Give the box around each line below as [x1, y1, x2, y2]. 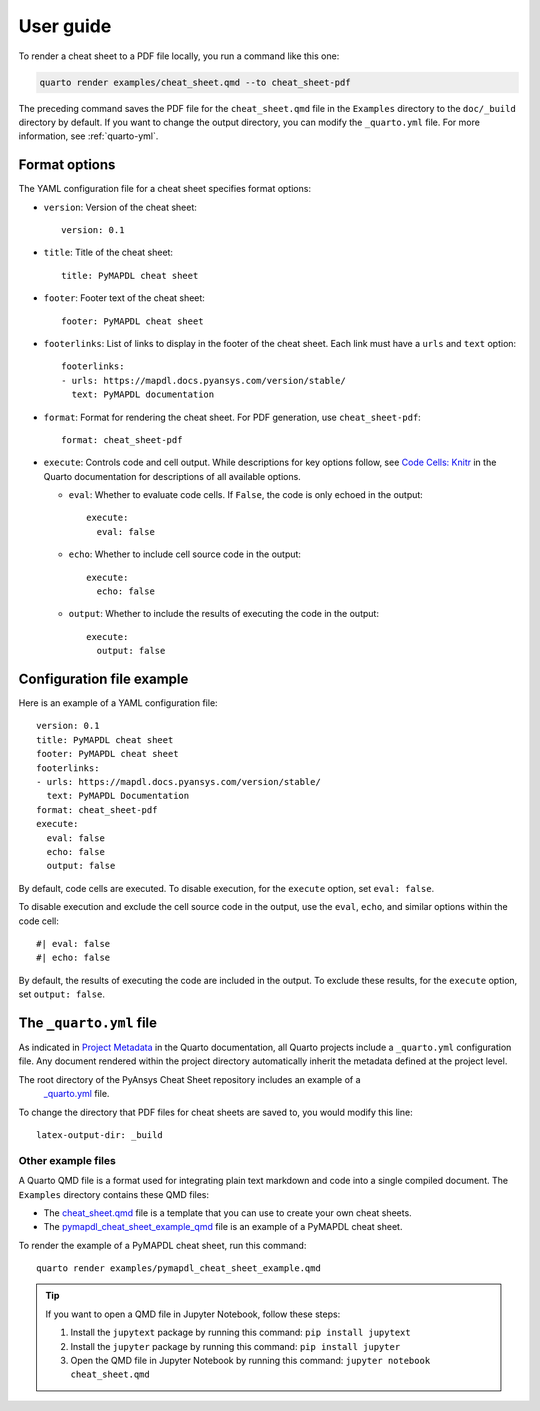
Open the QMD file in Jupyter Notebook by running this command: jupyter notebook [70, 1355, 431, 1367]
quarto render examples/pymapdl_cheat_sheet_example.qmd [36, 1263, 322, 1274]
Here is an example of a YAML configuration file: [18, 697, 219, 709]
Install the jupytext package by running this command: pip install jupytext [70, 1326, 411, 1339]
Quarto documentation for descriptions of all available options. [43, 470, 302, 482]
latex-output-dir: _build [36, 1129, 164, 1140]
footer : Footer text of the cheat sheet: [43, 292, 205, 304]
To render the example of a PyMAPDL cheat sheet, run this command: [18, 1239, 307, 1251]
